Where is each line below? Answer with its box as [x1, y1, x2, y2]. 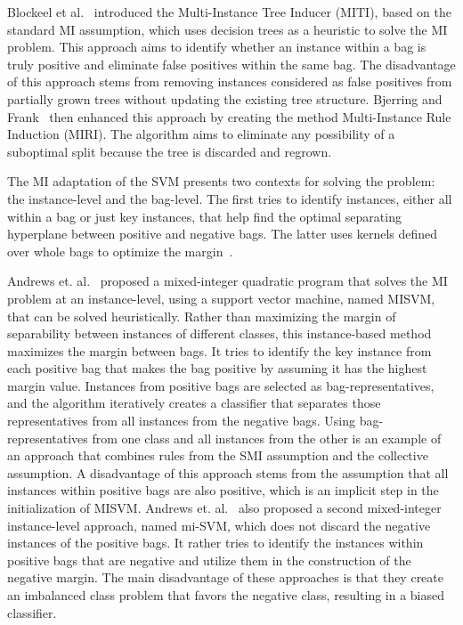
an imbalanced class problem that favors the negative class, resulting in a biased [7, 586, 445, 604]
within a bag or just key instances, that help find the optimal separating [7, 207, 402, 225]
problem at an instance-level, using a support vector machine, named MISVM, [7, 288, 435, 307]
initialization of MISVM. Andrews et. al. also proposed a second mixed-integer [7, 499, 442, 517]
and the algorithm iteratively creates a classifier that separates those [7, 394, 381, 412]
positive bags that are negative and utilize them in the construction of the [7, 550, 411, 569]
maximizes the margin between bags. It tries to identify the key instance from [7, 341, 432, 360]
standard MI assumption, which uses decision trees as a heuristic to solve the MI [7, 20, 448, 38]
